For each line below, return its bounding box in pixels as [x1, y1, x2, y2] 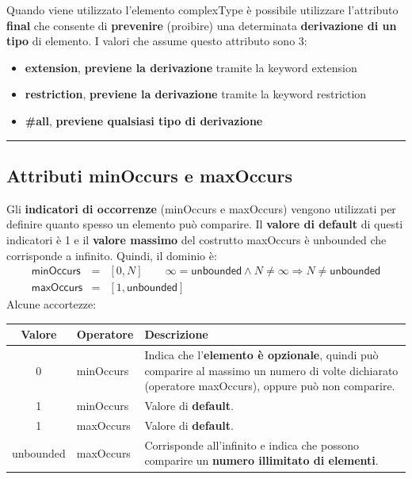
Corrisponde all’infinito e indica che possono [144, 436, 359, 453]
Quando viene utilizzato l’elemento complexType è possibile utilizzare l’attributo [6, 2, 399, 17]
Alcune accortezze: [6, 296, 97, 312]
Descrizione [144, 326, 208, 343]
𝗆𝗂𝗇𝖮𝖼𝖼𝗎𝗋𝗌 [31, 266, 81, 278]
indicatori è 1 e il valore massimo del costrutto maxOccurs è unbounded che [6, 231, 387, 247]
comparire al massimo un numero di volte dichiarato [144, 362, 399, 378]
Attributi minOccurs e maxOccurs [6, 163, 293, 187]
